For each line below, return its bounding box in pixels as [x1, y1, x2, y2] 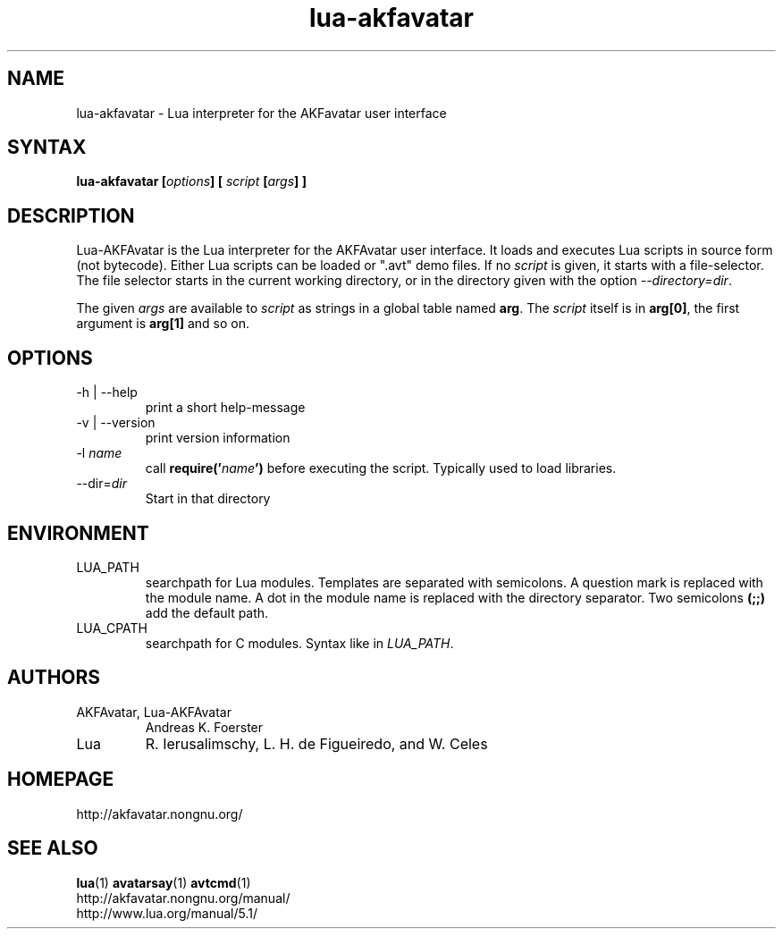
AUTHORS [7, 666, 101, 689]
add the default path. [145, 604, 269, 620]
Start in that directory [145, 491, 271, 507]
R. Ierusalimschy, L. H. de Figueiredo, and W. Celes [145, 734, 488, 753]
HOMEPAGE [7, 768, 114, 791]
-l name [76, 445, 122, 461]
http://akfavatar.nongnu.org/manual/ [76, 890, 290, 906]
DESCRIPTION [7, 204, 135, 227]
